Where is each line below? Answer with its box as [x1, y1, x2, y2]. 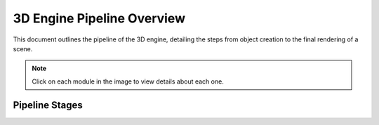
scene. [13, 44, 33, 53]
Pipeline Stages [13, 99, 84, 111]
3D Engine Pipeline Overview [13, 11, 186, 26]
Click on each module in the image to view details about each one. [32, 77, 224, 86]
